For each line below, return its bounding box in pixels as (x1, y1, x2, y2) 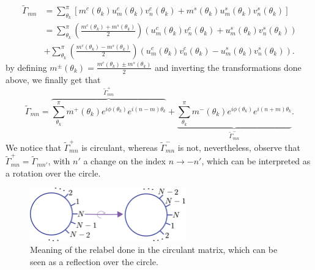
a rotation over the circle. (6, 166, 101, 179)
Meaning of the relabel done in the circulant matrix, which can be (30, 243, 278, 256)
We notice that (6, 140, 61, 153)
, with (48, 155, 70, 167)
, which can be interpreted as (201, 155, 311, 167)
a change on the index (83, 155, 166, 167)
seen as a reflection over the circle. (30, 255, 158, 268)
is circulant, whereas (81, 140, 158, 153)
